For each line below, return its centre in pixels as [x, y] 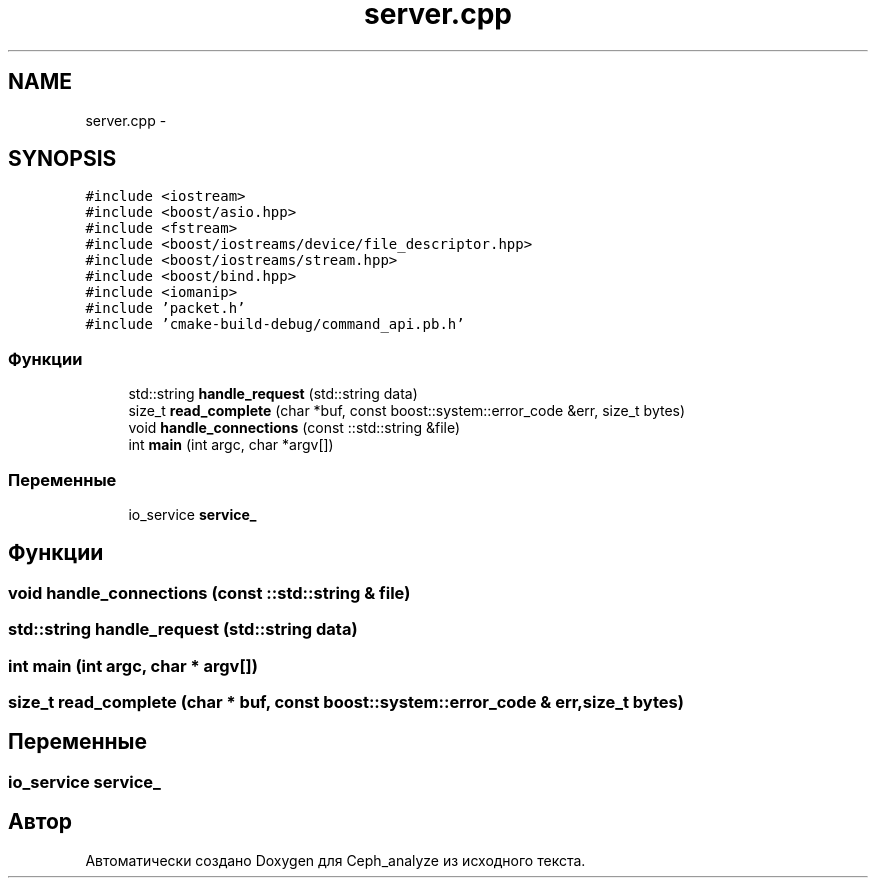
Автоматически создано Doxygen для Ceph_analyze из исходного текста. [335, 860]
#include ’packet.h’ [165, 308]
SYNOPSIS [62, 159]
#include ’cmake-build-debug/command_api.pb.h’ [275, 324]
